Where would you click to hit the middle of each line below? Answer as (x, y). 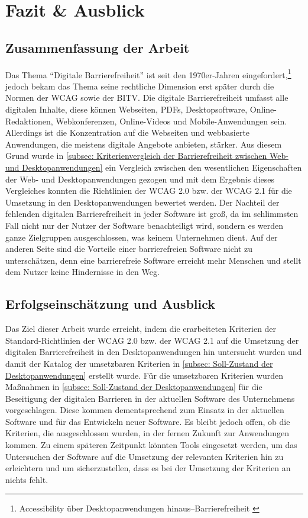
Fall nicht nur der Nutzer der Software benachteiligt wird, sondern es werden (145, 225)
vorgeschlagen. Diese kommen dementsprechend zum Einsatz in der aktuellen (145, 410)
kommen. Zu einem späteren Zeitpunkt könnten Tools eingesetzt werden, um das (151, 445)
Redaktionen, (29, 121)
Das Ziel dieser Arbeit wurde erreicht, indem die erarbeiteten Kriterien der (141, 329)
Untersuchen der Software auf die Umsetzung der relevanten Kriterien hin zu (145, 456)
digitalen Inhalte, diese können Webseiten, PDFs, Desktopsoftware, (127, 109)
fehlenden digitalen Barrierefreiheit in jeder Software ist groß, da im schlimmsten (152, 214)
